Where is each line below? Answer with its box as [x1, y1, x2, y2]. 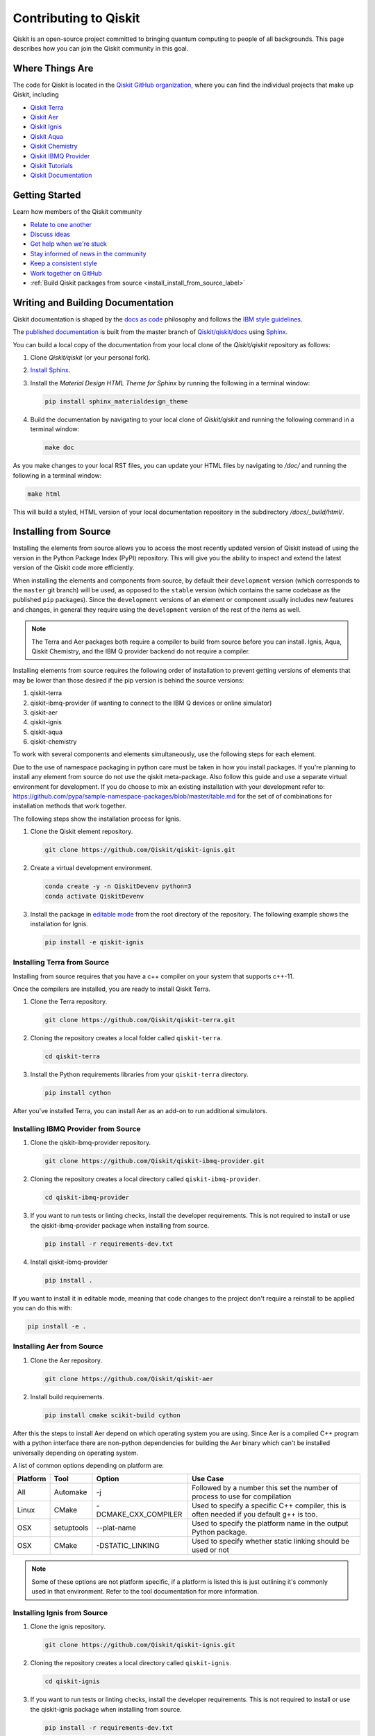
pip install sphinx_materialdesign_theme [44, 397, 188, 406]
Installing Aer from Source [12, 1342, 103, 1351]
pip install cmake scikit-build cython [44, 1411, 181, 1419]
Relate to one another [30, 220, 92, 228]
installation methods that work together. [12, 802, 127, 810]
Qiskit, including [12, 90, 59, 99]
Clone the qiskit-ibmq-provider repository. [30, 1139, 151, 1147]
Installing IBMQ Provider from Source [12, 1124, 142, 1134]
